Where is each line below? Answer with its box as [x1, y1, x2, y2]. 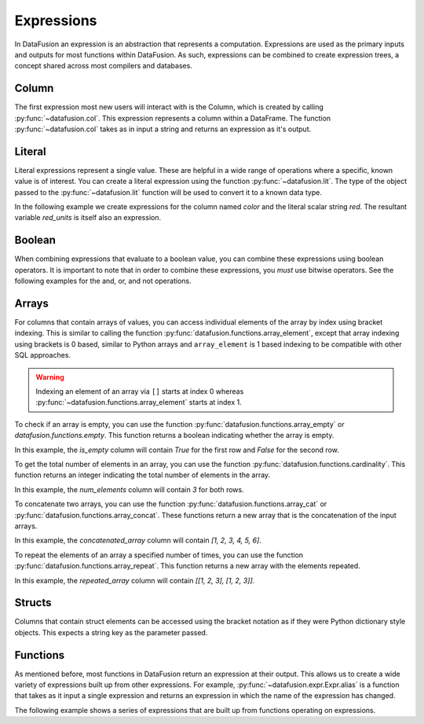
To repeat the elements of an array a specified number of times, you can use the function [14, 550, 304, 560]
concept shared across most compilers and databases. [14, 61, 192, 71]
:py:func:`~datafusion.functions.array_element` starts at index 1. [35, 398, 243, 407]
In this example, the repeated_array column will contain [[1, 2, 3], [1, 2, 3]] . [14, 575, 255, 585]
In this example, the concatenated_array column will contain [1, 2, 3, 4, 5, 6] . [14, 535, 262, 546]
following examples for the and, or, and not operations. [14, 276, 192, 286]
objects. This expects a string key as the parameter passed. [14, 627, 208, 637]
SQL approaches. [14, 351, 71, 360]
